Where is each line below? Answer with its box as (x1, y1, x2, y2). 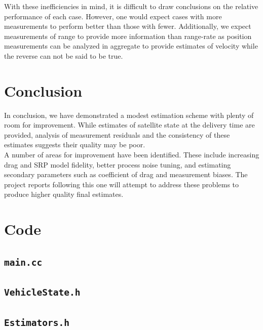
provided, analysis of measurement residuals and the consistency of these (4, 129, 230, 140)
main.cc (4, 257, 43, 268)
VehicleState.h (4, 287, 81, 298)
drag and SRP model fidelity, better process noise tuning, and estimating (4, 159, 231, 170)
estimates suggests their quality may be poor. (4, 139, 145, 150)
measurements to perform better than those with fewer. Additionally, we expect (4, 21, 251, 31)
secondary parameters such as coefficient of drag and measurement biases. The (4, 169, 248, 180)
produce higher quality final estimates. (4, 189, 124, 199)
